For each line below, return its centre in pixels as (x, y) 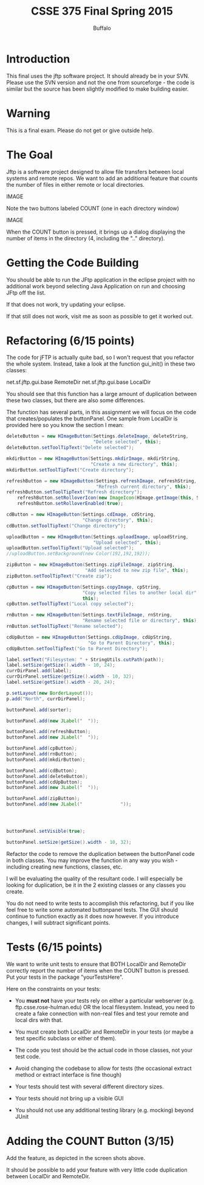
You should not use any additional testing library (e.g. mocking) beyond (104, 1110)
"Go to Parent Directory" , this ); (131, 643)
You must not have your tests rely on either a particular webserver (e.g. (104, 1000)
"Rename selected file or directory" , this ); (141, 621)
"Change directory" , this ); (118, 520)
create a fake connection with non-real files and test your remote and (102, 1013)
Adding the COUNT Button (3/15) (90, 1141)
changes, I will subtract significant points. (58, 922)
